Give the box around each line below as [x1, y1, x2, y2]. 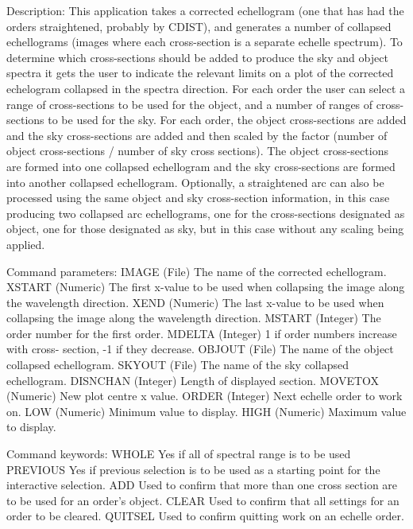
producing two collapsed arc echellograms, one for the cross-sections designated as [6, 204, 405, 221]
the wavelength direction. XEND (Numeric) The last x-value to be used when [6, 294, 384, 310]
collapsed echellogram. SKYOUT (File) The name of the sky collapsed [6, 356, 349, 373]
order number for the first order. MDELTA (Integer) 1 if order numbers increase [6, 325, 397, 341]
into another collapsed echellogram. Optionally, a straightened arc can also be [6, 173, 384, 190]
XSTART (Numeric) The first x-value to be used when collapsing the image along [6, 278, 405, 295]
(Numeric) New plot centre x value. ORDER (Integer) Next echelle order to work [6, 387, 403, 404]
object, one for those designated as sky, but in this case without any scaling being [6, 220, 404, 237]
